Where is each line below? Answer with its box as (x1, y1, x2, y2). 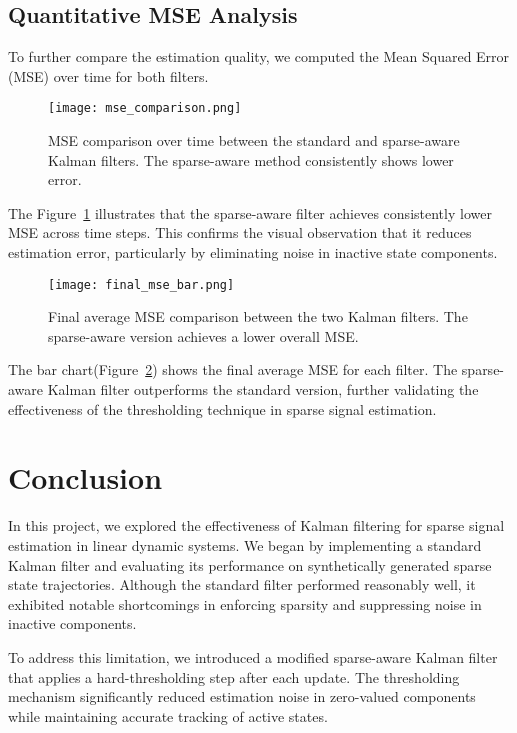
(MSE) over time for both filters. (8, 65, 209, 86)
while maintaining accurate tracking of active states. (8, 705, 328, 726)
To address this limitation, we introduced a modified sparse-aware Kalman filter (8, 646, 498, 667)
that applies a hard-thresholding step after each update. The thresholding (8, 666, 460, 687)
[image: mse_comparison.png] (48, 101, 242, 116)
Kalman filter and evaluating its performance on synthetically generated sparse (8, 554, 492, 575)
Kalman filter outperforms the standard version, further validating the (47, 379, 479, 400)
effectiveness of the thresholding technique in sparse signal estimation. (8, 398, 437, 419)
